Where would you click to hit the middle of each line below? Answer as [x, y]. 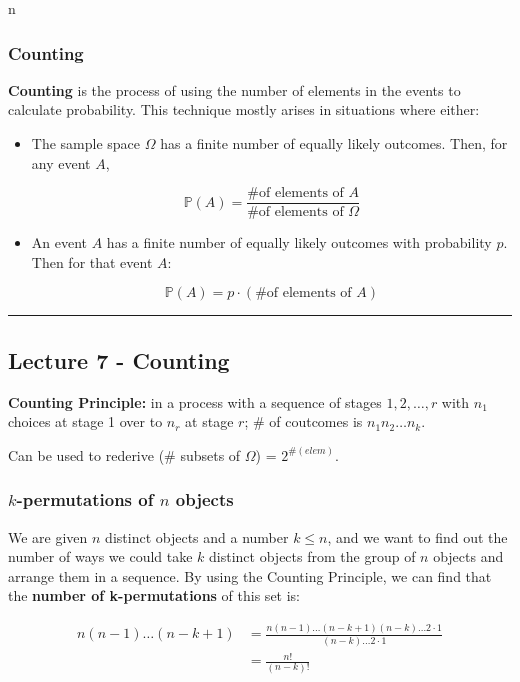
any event [61, 162]
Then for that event [92, 261]
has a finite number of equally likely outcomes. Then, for [334, 143]
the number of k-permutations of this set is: [154, 595]
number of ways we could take [100, 556]
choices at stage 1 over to [85, 421]
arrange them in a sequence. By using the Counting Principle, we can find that [250, 575]
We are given [48, 536]
